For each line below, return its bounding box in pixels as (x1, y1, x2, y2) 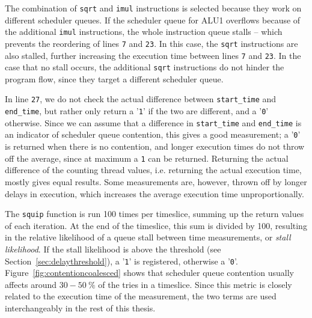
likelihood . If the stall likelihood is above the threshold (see (5, 242, 221, 255)
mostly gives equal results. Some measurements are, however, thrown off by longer (5, 175, 307, 188)
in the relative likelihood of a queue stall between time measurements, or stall (5, 231, 291, 243)
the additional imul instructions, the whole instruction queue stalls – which (5, 25, 283, 38)
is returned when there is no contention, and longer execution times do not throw (5, 140, 305, 153)
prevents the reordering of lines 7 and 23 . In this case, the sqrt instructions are (5, 37, 298, 49)
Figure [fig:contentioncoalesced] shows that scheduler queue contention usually (5, 266, 294, 279)
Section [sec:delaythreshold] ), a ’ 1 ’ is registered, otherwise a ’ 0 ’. (5, 254, 238, 267)
